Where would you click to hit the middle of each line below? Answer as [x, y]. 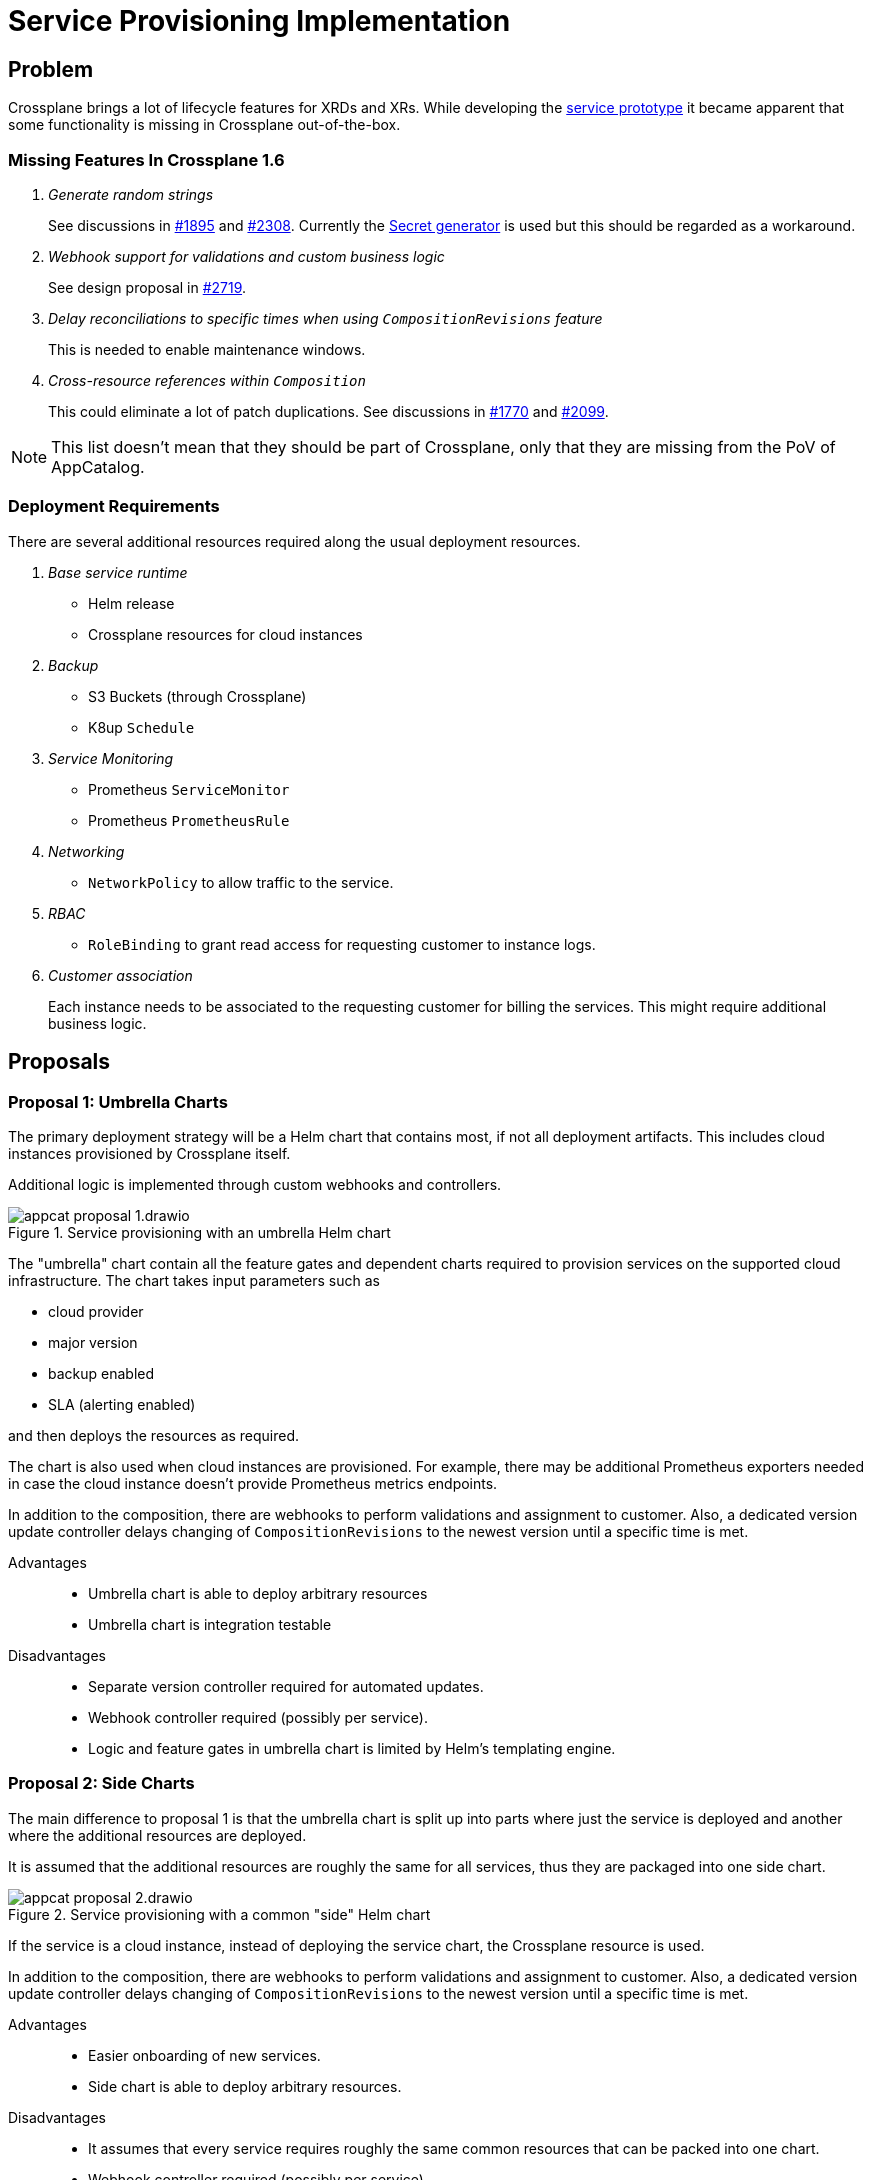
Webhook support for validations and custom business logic [246, 256]
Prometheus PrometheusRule [189, 820]
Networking [86, 851]
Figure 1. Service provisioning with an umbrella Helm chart [199, 1232]
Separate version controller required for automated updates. [286, 1686]
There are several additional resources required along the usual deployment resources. [294, 541]
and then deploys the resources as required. [154, 1435]
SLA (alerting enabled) [122, 1404]
